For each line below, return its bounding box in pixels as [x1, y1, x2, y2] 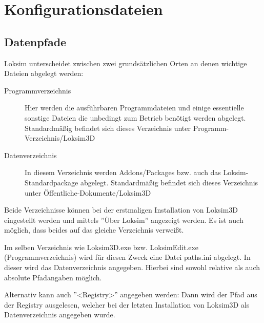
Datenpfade [4, 33, 67, 49]
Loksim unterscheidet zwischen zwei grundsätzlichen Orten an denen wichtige [4, 58, 247, 68]
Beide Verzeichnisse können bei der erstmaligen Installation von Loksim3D [4, 204, 238, 215]
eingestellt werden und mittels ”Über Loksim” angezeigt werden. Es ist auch [4, 214, 243, 225]
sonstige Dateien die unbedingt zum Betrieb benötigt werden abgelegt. [25, 112, 246, 123]
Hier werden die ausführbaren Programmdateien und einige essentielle [25, 102, 244, 113]
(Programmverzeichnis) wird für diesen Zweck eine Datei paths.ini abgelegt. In [4, 252, 251, 262]
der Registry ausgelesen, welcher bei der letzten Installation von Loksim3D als [4, 299, 250, 310]
